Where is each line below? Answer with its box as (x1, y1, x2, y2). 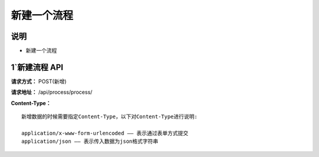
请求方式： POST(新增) (11, 77, 67, 85)
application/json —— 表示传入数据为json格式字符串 (21, 138, 159, 145)
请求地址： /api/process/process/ (11, 89, 93, 96)
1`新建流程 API (11, 62, 63, 72)
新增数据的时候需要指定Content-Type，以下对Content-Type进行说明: (21, 113, 198, 120)
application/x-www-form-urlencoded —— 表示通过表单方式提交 (21, 130, 188, 136)
